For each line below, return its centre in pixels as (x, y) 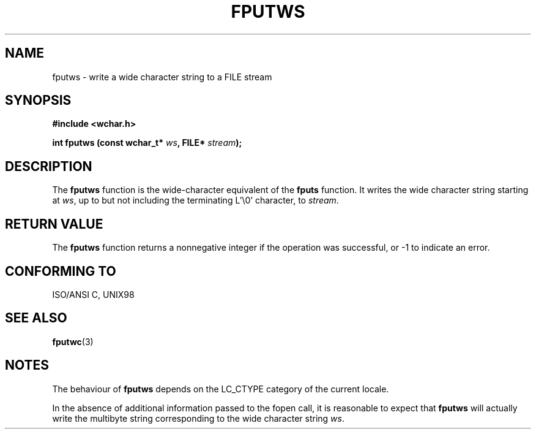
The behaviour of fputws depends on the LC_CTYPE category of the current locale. (221, 389)
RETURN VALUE (54, 224)
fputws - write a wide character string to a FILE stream (162, 77)
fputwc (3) (73, 341)
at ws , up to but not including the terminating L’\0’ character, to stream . (195, 200)
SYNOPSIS (38, 101)
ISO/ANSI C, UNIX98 (93, 294)
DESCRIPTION (49, 166)
